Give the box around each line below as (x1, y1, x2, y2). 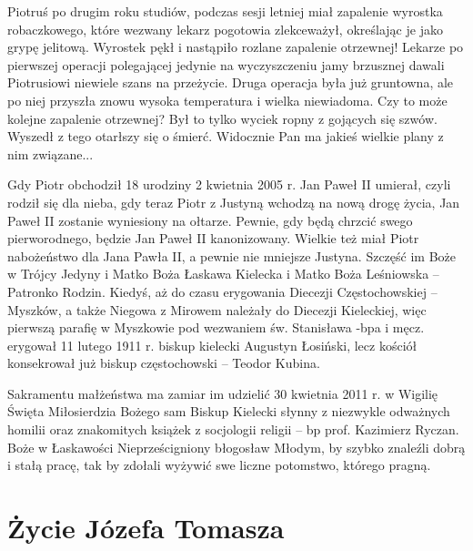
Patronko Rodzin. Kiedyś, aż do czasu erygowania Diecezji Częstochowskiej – (7, 281, 438, 301)
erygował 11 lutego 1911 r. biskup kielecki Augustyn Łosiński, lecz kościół (7, 335, 418, 354)
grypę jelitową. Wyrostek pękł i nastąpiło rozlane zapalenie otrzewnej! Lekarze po (7, 37, 464, 56)
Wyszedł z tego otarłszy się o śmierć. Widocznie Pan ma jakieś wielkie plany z (7, 127, 444, 146)
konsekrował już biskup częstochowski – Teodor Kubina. (7, 353, 320, 372)
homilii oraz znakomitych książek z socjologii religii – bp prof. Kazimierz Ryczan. (7, 420, 459, 439)
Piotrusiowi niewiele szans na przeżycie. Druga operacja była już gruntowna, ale (7, 73, 454, 92)
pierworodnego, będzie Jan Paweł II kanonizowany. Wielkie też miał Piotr (7, 229, 419, 248)
